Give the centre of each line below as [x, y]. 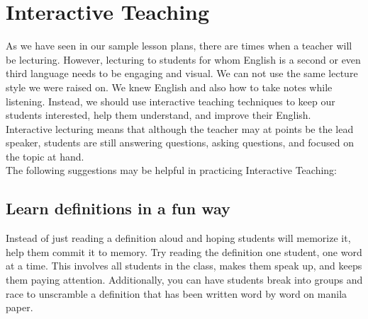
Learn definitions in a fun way [118, 208]
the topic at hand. [45, 156]
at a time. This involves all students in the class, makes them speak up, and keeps [184, 266]
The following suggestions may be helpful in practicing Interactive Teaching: [171, 170]
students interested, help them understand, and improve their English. [158, 115]
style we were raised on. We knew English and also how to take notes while [169, 87]
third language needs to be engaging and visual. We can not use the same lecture [182, 73]
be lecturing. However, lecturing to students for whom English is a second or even [183, 59]
